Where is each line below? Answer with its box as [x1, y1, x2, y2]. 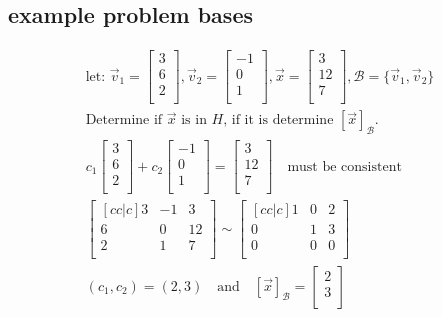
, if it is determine [223, 113, 334, 128]
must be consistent [287, 159, 402, 174]
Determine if [85, 113, 163, 128]
